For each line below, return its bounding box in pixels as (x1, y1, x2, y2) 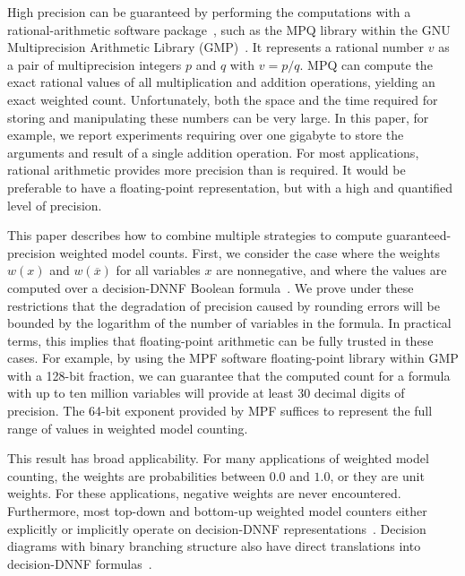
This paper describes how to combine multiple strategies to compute (7, 226, 383, 245)
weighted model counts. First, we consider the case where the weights (59, 243, 440, 262)
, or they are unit (330, 466, 425, 485)
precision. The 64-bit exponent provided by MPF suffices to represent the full (7, 401, 433, 420)
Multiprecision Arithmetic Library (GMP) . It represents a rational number (7, 38, 425, 56)
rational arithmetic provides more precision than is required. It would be (7, 160, 406, 179)
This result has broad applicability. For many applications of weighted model (7, 449, 429, 468)
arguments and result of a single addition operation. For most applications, (7, 142, 419, 161)
